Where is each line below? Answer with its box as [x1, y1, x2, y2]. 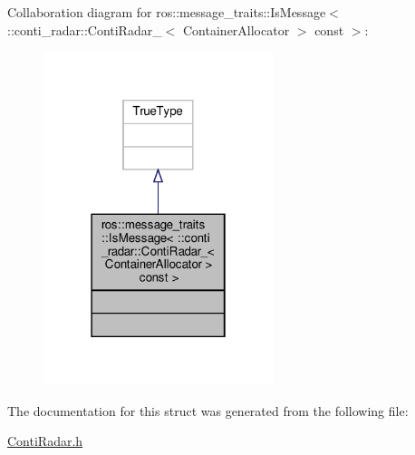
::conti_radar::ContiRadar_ [7, 20, 162, 39]
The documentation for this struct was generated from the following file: [7, 401, 409, 420]
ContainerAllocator [183, 20, 290, 39]
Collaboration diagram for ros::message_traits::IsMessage [7, 3, 326, 21]
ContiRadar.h [7, 431, 83, 450]
